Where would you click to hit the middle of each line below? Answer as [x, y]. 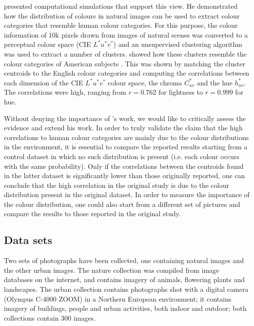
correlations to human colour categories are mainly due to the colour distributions [127, 137]
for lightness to [181, 92]
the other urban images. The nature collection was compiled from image [112, 270]
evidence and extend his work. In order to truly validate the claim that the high [123, 128]
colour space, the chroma [145, 82]
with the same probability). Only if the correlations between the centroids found [124, 166]
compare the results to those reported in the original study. [92, 214]
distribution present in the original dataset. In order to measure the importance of [127, 194]
